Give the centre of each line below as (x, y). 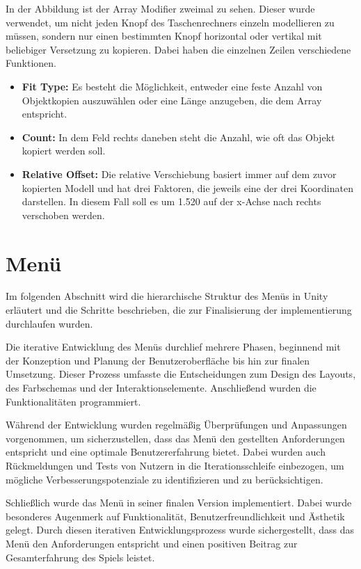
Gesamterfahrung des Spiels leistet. (80, 557)
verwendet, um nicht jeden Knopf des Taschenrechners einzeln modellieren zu (170, 22)
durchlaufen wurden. (49, 323)
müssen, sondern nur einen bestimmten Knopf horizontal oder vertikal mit (164, 36)
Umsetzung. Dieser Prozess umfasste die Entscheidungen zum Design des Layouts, (181, 374)
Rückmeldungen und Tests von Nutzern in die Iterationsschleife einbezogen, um (175, 465)
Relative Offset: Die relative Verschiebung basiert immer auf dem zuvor (179, 174)
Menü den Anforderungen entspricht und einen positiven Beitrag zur (152, 543)
